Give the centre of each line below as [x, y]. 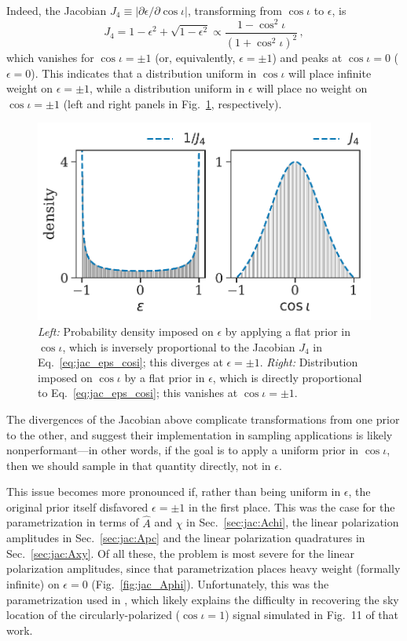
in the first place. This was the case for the [291, 506]
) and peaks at [307, 58]
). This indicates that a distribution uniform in [144, 73]
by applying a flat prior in [288, 331]
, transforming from [235, 10]
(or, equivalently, [195, 58]
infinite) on [33, 584]
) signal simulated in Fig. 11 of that [312, 615]
